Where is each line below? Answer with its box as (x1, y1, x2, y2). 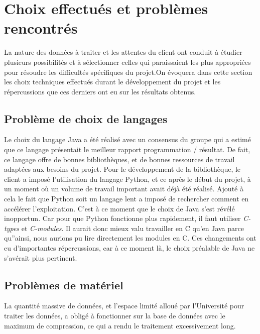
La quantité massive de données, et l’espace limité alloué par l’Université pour (4, 300, 244, 311)
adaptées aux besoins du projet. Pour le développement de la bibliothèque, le (4, 164, 241, 174)
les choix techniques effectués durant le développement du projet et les (4, 76, 221, 87)
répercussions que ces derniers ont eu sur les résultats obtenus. (4, 86, 196, 96)
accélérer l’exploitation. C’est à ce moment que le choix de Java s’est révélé (4, 203, 235, 213)
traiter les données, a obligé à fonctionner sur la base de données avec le (4, 310, 225, 320)
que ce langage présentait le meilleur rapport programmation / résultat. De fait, (4, 144, 250, 155)
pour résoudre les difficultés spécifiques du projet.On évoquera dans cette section (4, 66, 252, 77)
